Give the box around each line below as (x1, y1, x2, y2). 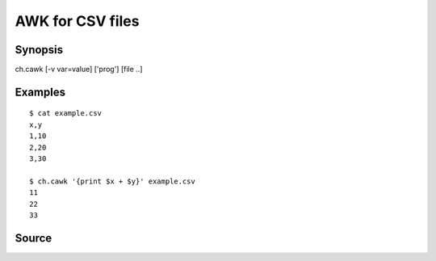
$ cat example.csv (29, 109, 103, 118)
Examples (15, 85, 66, 99)
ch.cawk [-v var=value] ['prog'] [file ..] (15, 65, 143, 74)
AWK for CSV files (15, 12, 140, 30)
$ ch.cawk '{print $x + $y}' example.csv (29, 176, 195, 186)
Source (15, 231, 52, 245)
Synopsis (15, 43, 64, 57)
